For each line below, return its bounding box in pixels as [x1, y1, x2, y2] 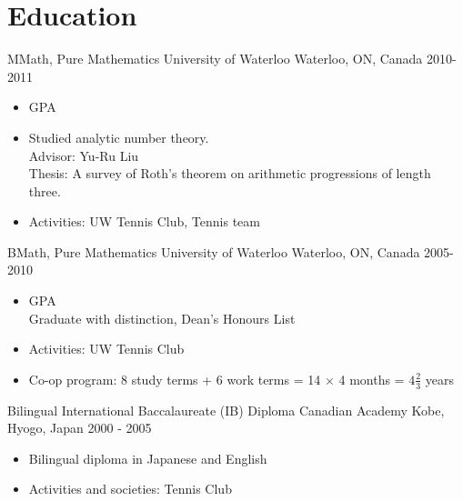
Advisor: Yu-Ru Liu [28, 145, 139, 165]
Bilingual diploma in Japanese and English [28, 448, 267, 467]
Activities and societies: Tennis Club [28, 479, 232, 498]
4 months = [338, 369, 405, 388]
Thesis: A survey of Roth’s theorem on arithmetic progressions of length [28, 164, 431, 183]
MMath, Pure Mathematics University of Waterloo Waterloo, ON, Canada [7, 49, 423, 68]
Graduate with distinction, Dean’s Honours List [28, 308, 296, 327]
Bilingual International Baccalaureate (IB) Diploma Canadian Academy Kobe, [7, 400, 445, 419]
